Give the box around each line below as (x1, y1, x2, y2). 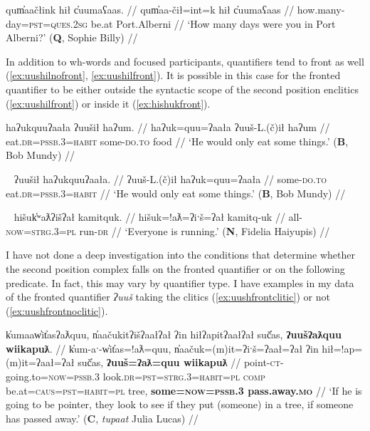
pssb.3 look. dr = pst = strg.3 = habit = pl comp (74, 369, 265, 384)
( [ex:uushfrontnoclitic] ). (6, 303, 108, 318)
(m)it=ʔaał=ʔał (6, 355, 75, 370)
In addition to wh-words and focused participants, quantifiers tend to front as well (6, 53, 364, 68)
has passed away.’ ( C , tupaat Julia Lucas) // (6, 410, 199, 425)
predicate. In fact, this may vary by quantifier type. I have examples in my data (6, 275, 354, 290)
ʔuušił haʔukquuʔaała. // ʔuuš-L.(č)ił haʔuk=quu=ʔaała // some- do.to (14, 171, 327, 186)
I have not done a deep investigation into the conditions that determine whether (6, 247, 356, 262)
